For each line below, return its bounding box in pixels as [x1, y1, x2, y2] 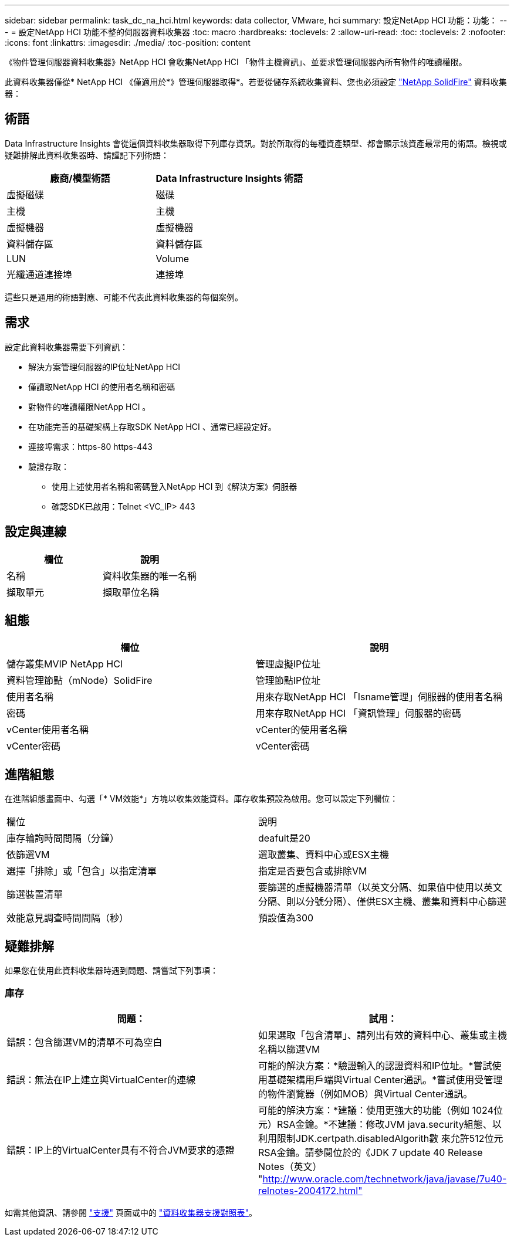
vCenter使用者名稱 [6, 724, 89, 736]
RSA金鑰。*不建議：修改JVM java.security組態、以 [277, 1118, 502, 1130]
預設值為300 [258, 912, 314, 924]
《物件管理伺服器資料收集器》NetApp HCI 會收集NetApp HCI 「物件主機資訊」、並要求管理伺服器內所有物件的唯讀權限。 [5, 57, 467, 67]
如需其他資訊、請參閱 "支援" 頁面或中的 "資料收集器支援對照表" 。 [5, 1207, 257, 1218]
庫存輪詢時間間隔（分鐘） [6, 832, 120, 845]
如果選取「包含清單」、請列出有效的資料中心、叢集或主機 [258, 1029, 508, 1041]
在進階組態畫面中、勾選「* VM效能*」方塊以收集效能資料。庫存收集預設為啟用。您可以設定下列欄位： [5, 794, 398, 804]
